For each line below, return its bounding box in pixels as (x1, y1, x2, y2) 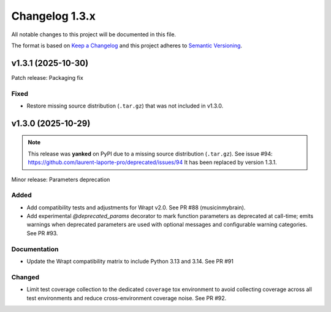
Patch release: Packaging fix (11, 74, 84, 81)
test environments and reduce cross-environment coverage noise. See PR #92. (26, 294, 227, 302)
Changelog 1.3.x (11, 9, 96, 23)
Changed (11, 273, 40, 281)
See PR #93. (26, 229, 58, 236)
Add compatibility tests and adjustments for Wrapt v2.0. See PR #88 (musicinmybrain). (26, 203, 246, 211)
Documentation (11, 244, 59, 253)
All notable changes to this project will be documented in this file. (11, 31, 177, 38)
